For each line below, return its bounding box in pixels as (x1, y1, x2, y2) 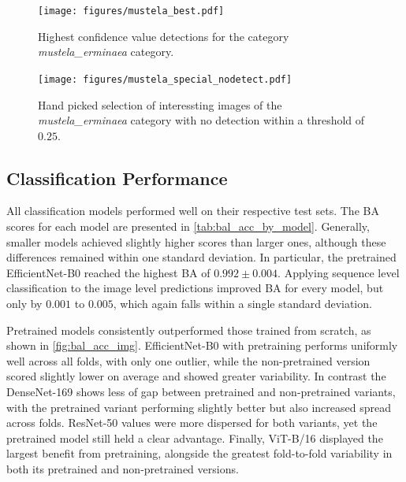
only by (6, 295, 43, 312)
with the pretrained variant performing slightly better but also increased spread (6, 399, 391, 415)
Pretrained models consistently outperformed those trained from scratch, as (6, 321, 371, 338)
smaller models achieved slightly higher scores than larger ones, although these (6, 233, 386, 250)
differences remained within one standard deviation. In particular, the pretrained (6, 249, 397, 265)
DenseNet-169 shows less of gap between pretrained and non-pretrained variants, (6, 384, 396, 400)
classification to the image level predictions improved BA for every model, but (6, 280, 384, 296)
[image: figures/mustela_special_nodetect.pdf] (38, 73, 292, 85)
